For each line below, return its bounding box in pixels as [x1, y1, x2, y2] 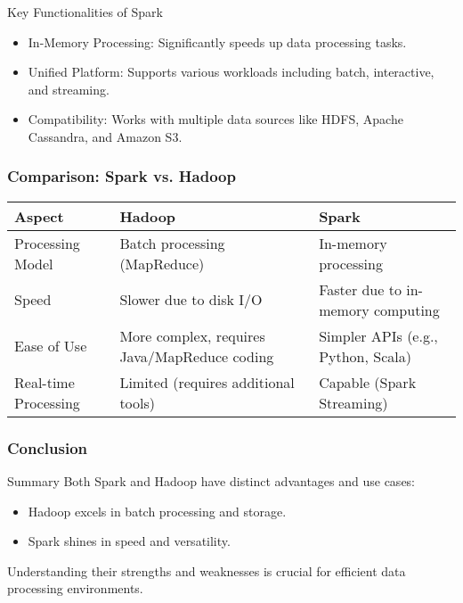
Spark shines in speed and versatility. [28, 532, 231, 550]
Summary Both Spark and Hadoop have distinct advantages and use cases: [7, 472, 416, 490]
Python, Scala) [319, 345, 411, 367]
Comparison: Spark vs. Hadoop [7, 165, 236, 187]
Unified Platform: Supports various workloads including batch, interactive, [28, 62, 435, 81]
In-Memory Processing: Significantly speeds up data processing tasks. [28, 32, 407, 51]
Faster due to [319, 278, 402, 300]
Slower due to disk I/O [119, 289, 263, 310]
